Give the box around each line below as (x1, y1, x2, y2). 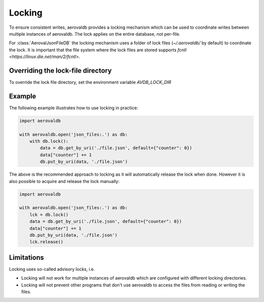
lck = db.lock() (29, 212, 68, 217)
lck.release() (29, 239, 64, 245)
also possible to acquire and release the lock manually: (9, 178, 120, 184)
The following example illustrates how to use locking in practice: (9, 105, 138, 111)
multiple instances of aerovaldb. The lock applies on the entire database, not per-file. (9, 31, 180, 37)
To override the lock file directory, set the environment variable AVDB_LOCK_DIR (9, 80, 172, 85)
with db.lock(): (29, 139, 68, 144)
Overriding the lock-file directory (9, 66, 112, 75)
